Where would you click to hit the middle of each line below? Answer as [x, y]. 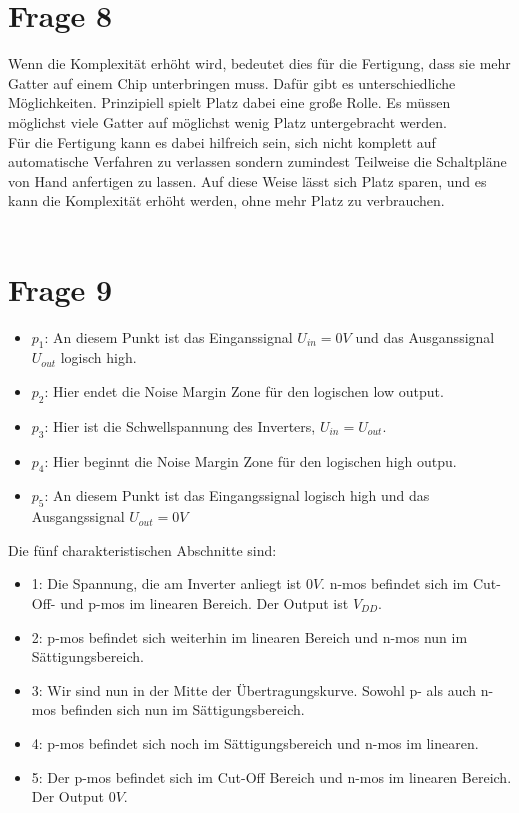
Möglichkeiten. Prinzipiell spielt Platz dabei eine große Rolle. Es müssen [229, 102]
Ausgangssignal [78, 516]
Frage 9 [60, 288]
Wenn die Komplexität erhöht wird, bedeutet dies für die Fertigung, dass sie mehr [259, 63]
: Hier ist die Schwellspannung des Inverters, [180, 425]
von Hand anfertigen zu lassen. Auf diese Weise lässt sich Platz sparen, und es [247, 180]
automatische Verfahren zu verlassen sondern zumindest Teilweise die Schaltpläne [257, 161]
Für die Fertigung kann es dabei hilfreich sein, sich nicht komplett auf [222, 141]
